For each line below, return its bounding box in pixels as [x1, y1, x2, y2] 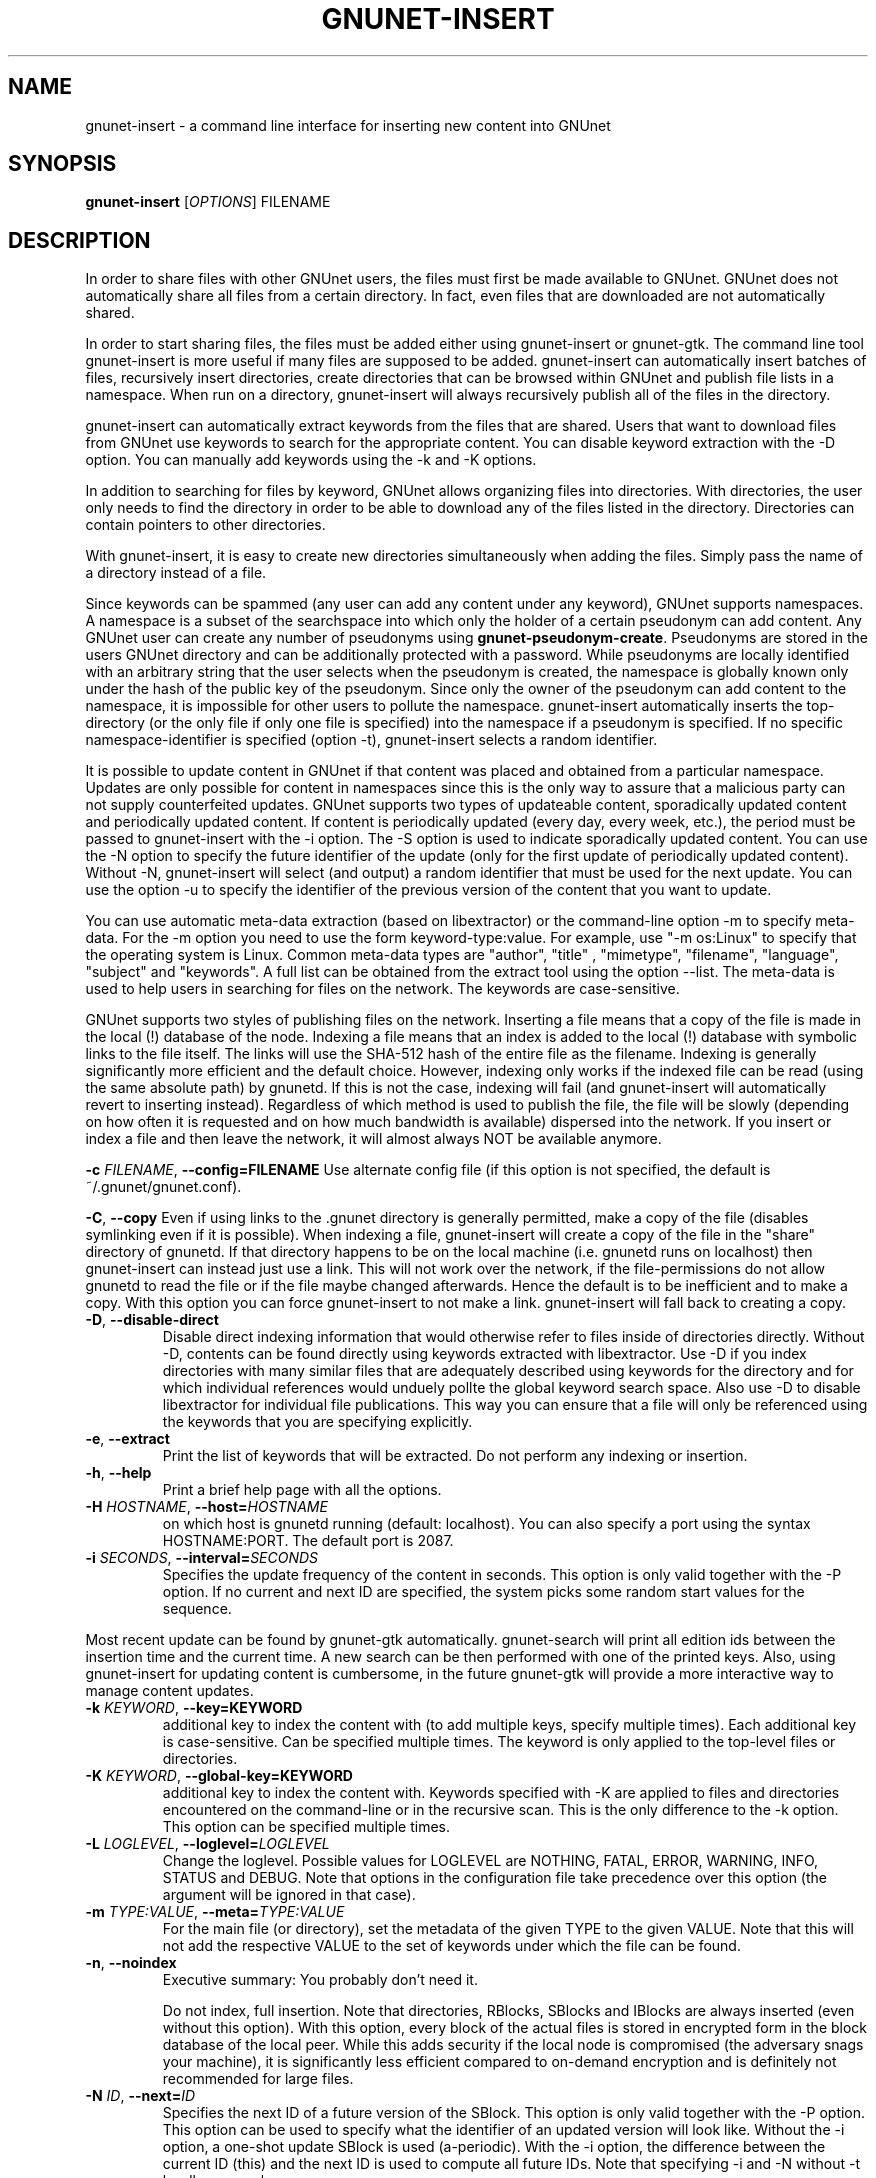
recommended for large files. [162, 2070, 354, 2088]
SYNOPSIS [8, 151, 117, 177]
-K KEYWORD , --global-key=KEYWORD [85, 1767, 353, 1785]
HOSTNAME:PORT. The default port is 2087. [162, 1532, 454, 1550]
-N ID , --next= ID [85, 2087, 196, 2105]
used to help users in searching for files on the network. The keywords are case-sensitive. [85, 980, 680, 998]
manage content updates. [85, 1682, 254, 1700]
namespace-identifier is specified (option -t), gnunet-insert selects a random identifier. [85, 731, 658, 749]
